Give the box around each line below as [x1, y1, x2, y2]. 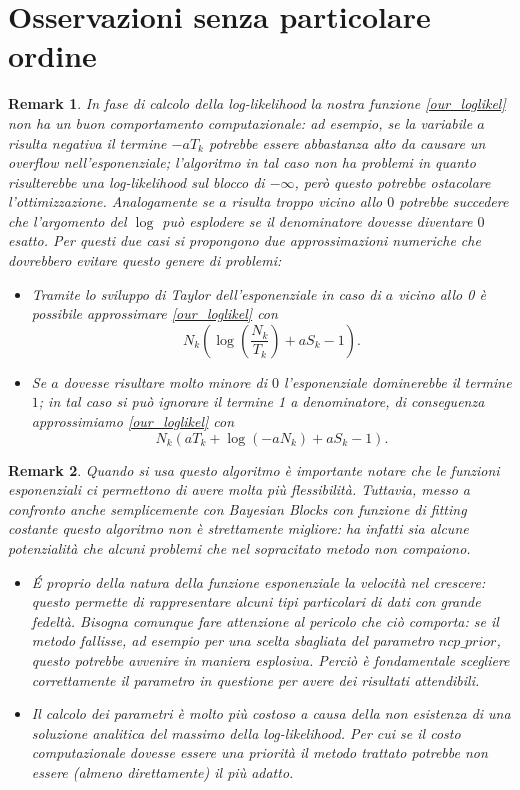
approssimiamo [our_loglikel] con [31, 411, 235, 432]
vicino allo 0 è [398, 283, 486, 304]
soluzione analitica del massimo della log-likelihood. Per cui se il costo [31, 722, 461, 743]
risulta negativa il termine [8, 132, 167, 153]
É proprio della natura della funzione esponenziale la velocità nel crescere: [31, 571, 486, 592]
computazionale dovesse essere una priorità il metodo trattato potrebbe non [31, 742, 488, 763]
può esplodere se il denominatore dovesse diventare [162, 210, 473, 231]
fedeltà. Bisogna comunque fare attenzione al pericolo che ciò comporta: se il [31, 610, 499, 631]
